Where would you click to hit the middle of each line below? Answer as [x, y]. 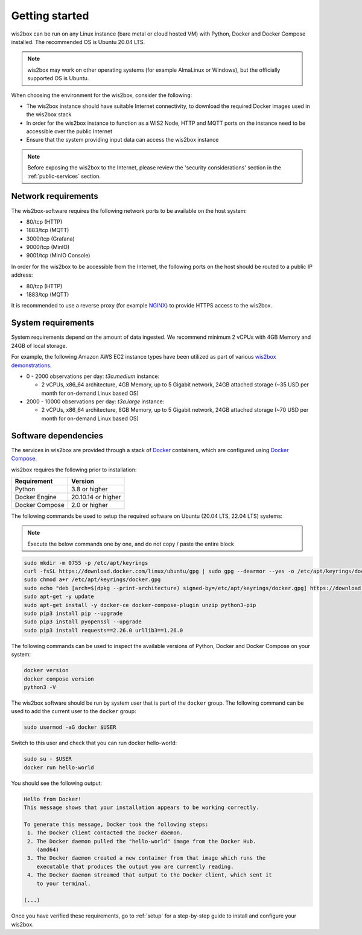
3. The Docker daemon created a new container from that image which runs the [147, 858]
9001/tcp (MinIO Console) [58, 256]
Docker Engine [36, 497]
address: [22, 275]
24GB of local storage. [39, 345]
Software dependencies [57, 436]
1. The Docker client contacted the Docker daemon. [105, 833]
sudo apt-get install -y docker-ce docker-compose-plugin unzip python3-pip [140, 605]
